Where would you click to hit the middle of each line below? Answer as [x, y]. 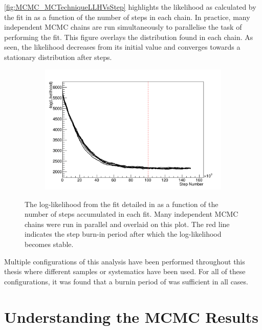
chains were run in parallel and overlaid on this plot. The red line [127, 224]
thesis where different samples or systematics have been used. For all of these [125, 271]
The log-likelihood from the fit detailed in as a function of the [122, 204]
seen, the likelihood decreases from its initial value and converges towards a [122, 47]
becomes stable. [49, 244]
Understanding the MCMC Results [131, 316]
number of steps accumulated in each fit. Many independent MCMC [132, 214]
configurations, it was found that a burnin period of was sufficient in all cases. [126, 281]
